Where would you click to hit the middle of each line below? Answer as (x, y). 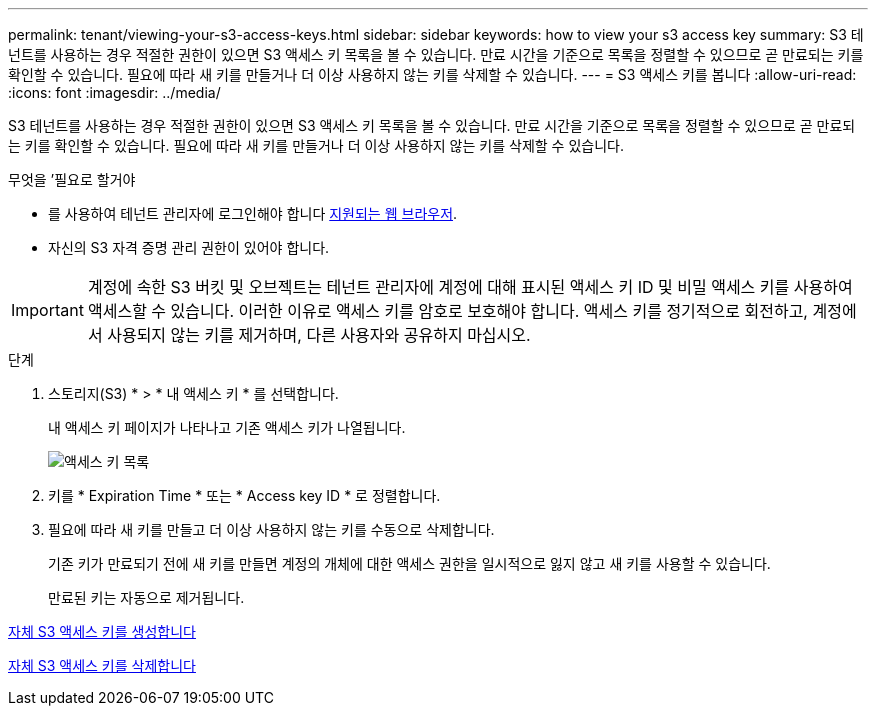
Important (47, 310)
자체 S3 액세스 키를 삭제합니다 (102, 665)
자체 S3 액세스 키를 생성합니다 (102, 631)
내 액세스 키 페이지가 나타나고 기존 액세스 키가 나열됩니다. (227, 427)
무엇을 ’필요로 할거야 (72, 179)
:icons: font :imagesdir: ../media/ (114, 92)
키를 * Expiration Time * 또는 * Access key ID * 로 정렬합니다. (244, 495)
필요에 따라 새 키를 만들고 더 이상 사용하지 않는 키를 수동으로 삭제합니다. (271, 529)
